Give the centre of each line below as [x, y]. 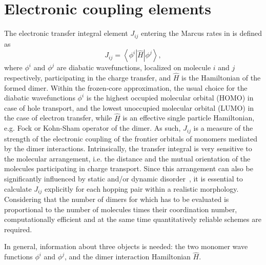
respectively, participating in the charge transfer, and [88, 77]
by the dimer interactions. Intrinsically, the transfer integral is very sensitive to [128, 148]
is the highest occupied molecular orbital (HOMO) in [170, 98]
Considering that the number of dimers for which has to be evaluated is [117, 199]
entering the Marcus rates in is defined [202, 33]
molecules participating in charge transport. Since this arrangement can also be [129, 168]
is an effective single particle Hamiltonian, [189, 118]
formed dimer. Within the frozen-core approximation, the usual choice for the [126, 87]
